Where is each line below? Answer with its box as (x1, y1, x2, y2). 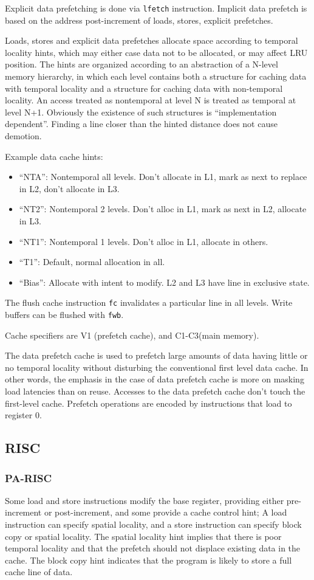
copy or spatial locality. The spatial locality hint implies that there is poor (5, 530, 282, 542)
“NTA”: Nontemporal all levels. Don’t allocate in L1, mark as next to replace (19, 170, 307, 183)
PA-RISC (5, 470, 52, 485)
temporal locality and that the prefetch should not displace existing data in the (5, 542, 301, 554)
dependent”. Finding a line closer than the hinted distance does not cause (5, 117, 278, 130)
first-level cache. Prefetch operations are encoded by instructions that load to (5, 396, 292, 409)
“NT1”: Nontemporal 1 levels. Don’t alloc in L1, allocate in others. (19, 235, 268, 247)
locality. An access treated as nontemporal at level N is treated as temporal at (5, 94, 296, 106)
